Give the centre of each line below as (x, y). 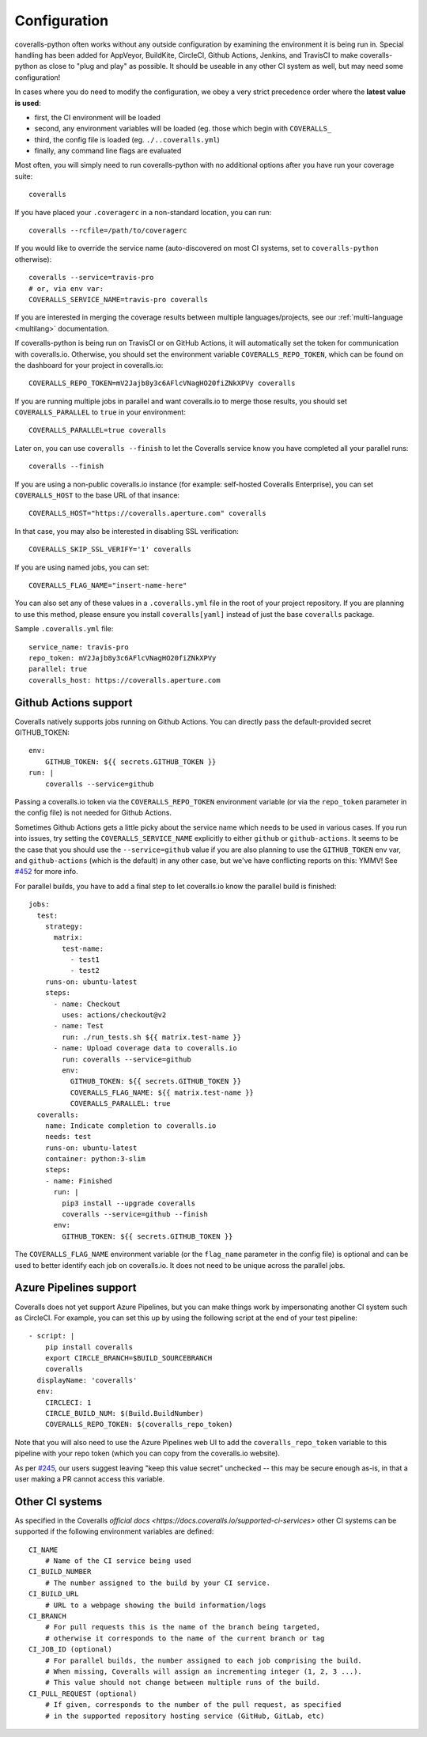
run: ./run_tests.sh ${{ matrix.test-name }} (151, 1037)
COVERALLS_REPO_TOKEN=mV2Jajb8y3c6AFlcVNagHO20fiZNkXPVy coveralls (162, 383)
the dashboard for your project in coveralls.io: (89, 365)
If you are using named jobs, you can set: (82, 567)
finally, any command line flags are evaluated (108, 151)
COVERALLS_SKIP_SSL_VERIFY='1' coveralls (110, 549)
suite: (24, 176)
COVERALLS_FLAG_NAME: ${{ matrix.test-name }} (162, 1092)
